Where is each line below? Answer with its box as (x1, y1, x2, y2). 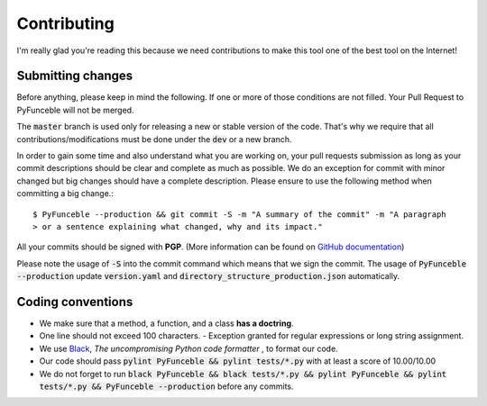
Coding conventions (16, 293, 133, 310)
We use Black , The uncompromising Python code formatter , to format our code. (39, 343, 338, 354)
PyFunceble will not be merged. (16, 104, 134, 115)
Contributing (16, 14, 115, 33)
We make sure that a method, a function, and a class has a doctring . (39, 318, 294, 329)
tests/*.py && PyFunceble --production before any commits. (39, 381, 294, 392)
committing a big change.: (16, 188, 115, 199)
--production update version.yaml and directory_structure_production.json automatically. (16, 271, 400, 282)
